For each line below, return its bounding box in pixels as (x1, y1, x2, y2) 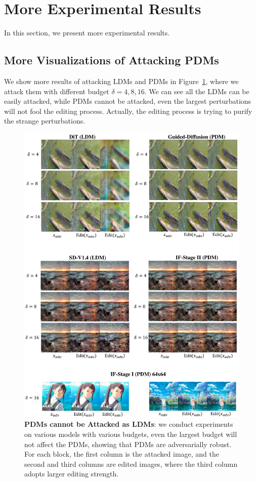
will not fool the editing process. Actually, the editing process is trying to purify (4, 105, 252, 116)
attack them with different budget (4, 86, 109, 96)
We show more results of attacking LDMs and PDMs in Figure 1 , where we (4, 75, 239, 86)
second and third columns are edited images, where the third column (24, 458, 238, 469)
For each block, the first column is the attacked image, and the (24, 449, 220, 459)
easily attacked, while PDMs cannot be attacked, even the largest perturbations (4, 96, 251, 106)
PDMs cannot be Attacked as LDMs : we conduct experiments (24, 419, 233, 429)
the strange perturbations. (4, 115, 86, 126)
